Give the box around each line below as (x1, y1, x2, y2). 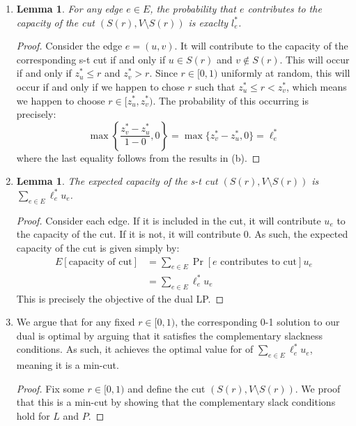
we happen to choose (16, 93, 105, 107)
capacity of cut (68, 257, 132, 267)
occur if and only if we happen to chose (16, 79, 185, 93)
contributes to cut (220, 257, 297, 267)
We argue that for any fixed (16, 314, 135, 329)
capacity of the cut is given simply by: (16, 240, 180, 254)
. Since (149, 66, 178, 80)
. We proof (295, 381, 341, 395)
